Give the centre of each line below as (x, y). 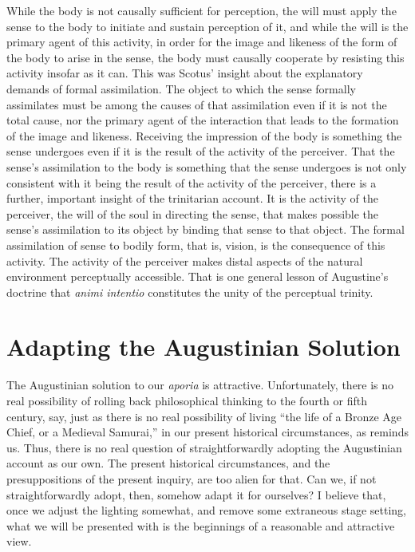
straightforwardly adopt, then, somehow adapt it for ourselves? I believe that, (196, 494)
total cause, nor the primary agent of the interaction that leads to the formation (203, 120)
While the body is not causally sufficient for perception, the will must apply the (202, 10)
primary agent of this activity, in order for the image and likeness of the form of (202, 42)
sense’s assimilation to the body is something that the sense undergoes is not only (207, 166)
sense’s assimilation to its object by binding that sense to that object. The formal (206, 229)
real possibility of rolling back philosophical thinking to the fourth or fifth (187, 400)
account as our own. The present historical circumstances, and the (168, 463)
